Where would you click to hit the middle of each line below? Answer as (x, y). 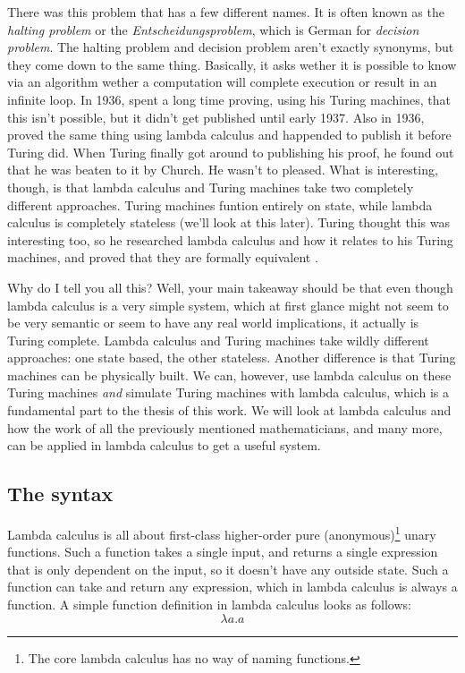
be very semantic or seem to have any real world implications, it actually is (213, 323)
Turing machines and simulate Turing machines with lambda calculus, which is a (228, 392)
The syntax (60, 494)
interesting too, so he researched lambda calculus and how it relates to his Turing (230, 239)
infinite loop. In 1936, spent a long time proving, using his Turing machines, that (229, 99)
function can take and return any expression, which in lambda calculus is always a (232, 587)
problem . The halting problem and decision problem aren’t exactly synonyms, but (231, 47)
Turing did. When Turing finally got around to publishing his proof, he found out (231, 152)
